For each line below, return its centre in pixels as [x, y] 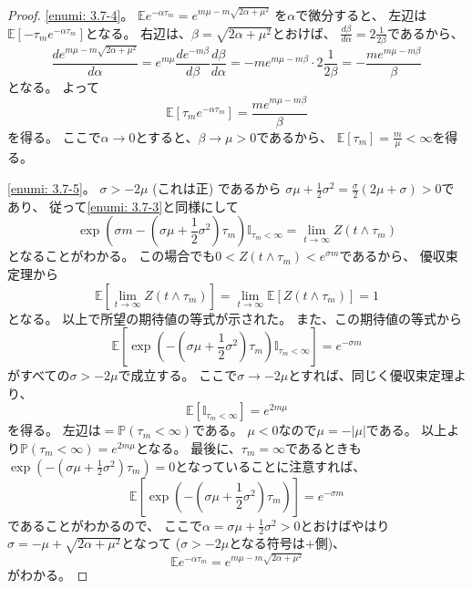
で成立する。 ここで [178, 375]
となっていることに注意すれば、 [271, 465]
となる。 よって [54, 86]
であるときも [323, 448]
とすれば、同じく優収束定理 [371, 375]
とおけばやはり [345, 525]
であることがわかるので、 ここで [105, 525]
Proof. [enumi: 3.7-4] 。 [71, 15]
